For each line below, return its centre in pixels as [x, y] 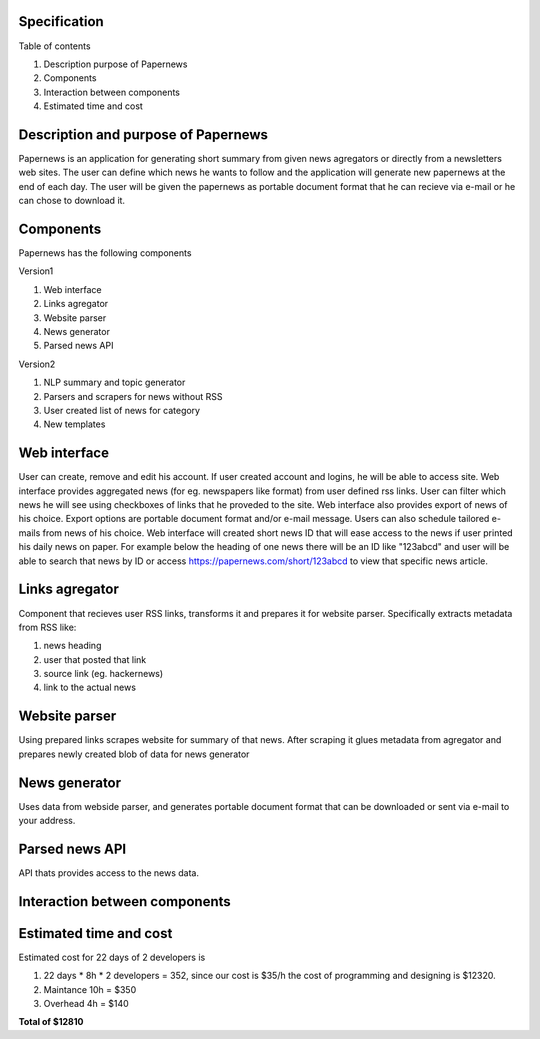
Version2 [37, 364]
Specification [61, 21]
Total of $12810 [51, 1022]
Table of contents [54, 46]
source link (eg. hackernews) [103, 674]
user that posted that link [95, 659]
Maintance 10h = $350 [90, 989]
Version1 [36, 271]
